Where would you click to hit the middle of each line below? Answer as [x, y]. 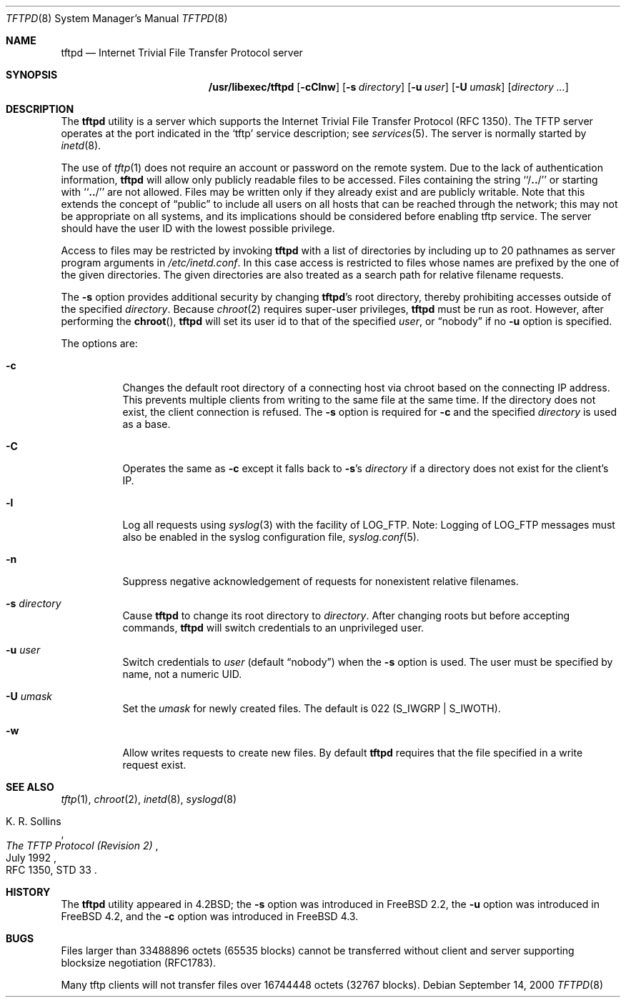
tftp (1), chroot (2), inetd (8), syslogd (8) [149, 799]
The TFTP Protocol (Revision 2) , [82, 845]
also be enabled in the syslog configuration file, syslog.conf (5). [271, 537]
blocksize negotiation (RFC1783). [139, 963]
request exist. [154, 765]
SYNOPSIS [32, 75]
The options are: [99, 343]
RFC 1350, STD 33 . [51, 870]
